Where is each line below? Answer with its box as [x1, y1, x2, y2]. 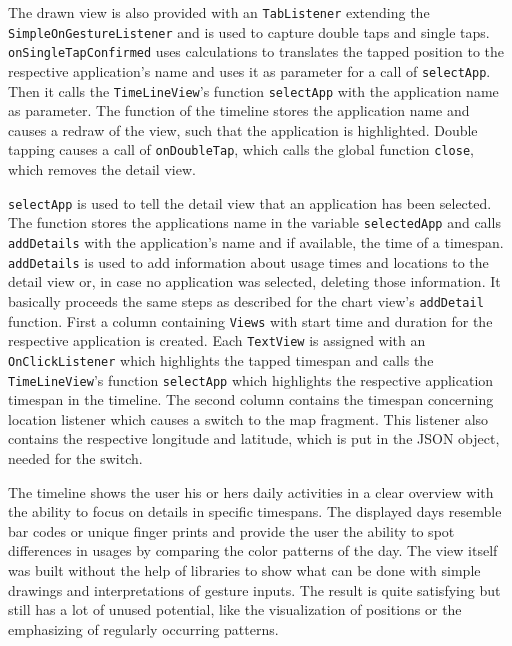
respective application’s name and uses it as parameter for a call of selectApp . [8, 60, 491, 81]
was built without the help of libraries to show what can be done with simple [8, 559, 481, 580]
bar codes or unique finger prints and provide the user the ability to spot [8, 520, 455, 541]
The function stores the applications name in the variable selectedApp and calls [8, 212, 501, 233]
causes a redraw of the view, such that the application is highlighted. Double [8, 119, 478, 140]
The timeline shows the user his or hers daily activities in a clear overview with [8, 481, 494, 502]
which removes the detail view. [8, 159, 196, 180]
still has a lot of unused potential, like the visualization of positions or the [8, 599, 462, 620]
